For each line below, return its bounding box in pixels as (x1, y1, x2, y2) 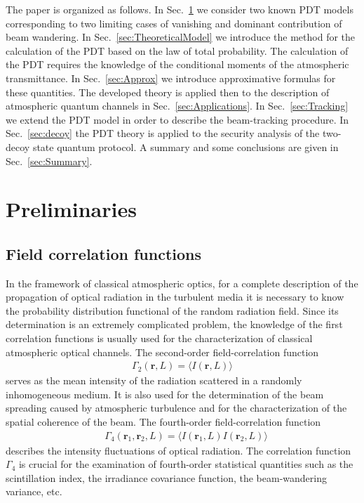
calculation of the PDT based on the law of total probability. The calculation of (6, 43, 349, 58)
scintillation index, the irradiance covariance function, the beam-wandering (6, 470, 327, 485)
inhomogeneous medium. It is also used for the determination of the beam (6, 386, 324, 401)
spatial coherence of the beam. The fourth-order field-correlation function (6, 414, 321, 429)
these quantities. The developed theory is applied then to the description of (6, 84, 330, 99)
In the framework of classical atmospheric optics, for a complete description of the (6, 275, 358, 290)
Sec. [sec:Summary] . (6, 153, 93, 168)
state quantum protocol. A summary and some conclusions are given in (32, 139, 339, 154)
